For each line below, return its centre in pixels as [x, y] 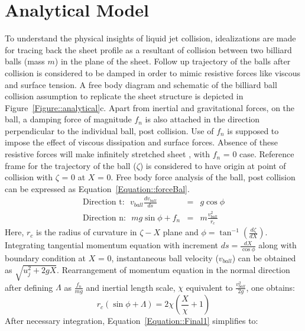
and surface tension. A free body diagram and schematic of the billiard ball [141, 84]
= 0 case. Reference [259, 154]
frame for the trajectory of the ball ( [71, 165]
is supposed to [253, 130]
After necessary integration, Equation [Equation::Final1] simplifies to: [132, 321]
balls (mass [25, 61]
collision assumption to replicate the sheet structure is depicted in [124, 96]
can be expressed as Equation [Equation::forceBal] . [97, 188]
